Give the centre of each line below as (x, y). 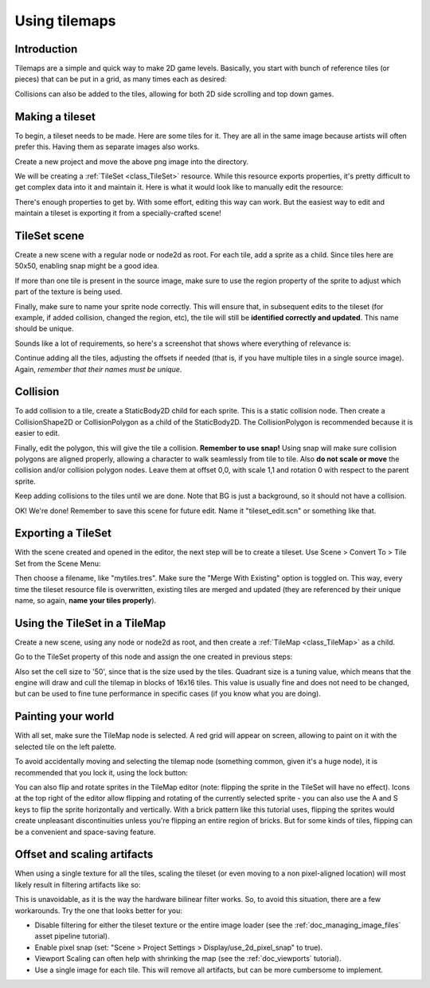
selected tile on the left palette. (66, 747)
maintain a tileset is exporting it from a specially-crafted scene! (118, 213)
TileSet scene (50, 235)
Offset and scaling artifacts (84, 855)
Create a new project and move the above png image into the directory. (132, 161)
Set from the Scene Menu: (58, 563)
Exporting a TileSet (63, 533)
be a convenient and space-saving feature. (85, 832)
